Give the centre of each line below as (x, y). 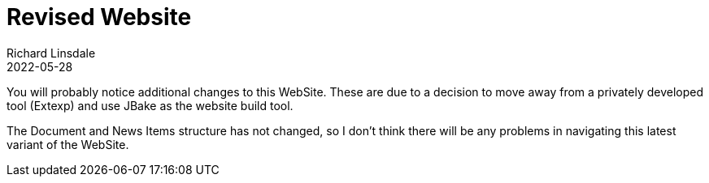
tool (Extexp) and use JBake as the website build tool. (150, 105)
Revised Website (99, 17)
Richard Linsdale (51, 53)
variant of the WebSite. (68, 144)
